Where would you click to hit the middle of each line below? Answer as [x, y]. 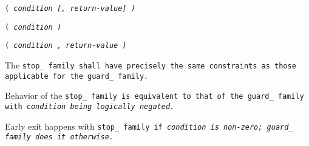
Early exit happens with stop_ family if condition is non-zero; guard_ [149, 126]
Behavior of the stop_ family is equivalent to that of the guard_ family [154, 95]
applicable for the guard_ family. [77, 76]
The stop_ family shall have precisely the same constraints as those [151, 65]
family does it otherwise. [59, 137]
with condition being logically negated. [90, 106]
